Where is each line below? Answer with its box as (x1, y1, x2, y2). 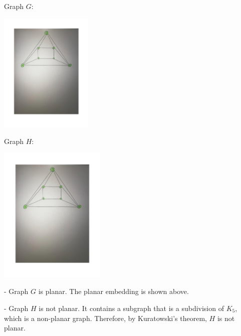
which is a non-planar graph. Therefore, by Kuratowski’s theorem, (4, 312, 207, 323)
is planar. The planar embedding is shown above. (38, 286, 189, 296)
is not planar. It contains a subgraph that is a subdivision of (39, 303, 224, 313)
